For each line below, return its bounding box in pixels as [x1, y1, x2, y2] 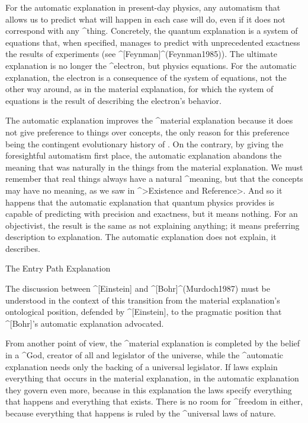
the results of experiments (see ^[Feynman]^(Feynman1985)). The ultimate [5, 48, 277, 60]
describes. [5, 242, 40, 254]
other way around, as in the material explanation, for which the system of [5, 83, 274, 95]
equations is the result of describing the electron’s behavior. [5, 94, 222, 106]
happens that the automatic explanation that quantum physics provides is [5, 195, 274, 208]
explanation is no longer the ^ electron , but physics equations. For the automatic [5, 59, 297, 71]
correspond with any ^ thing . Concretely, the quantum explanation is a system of [5, 24, 298, 37]
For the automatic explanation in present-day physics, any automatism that [5, 1, 281, 13]
